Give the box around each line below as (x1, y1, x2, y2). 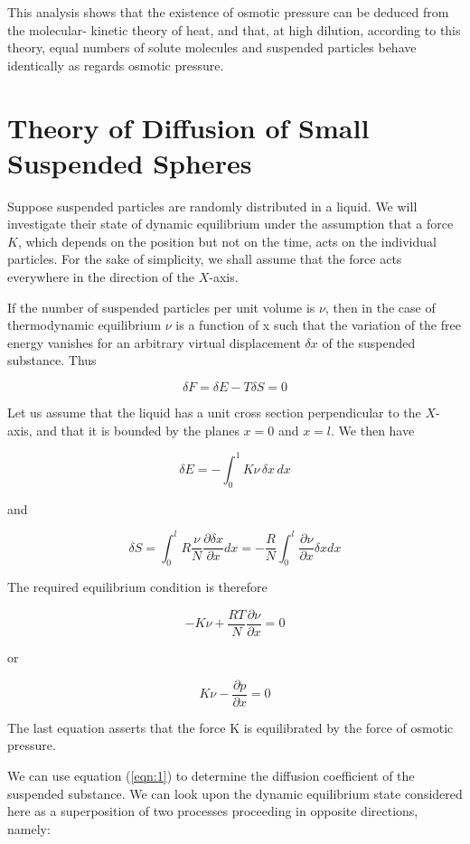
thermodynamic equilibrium (7, 315, 162, 334)
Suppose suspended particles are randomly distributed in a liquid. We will (7, 196, 418, 215)
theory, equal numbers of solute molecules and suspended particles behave (7, 38, 417, 57)
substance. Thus (7, 351, 97, 370)
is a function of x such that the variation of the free (175, 315, 461, 334)
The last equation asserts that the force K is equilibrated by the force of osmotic (7, 717, 454, 736)
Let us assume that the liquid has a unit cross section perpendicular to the (7, 403, 421, 422)
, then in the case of (324, 297, 436, 316)
